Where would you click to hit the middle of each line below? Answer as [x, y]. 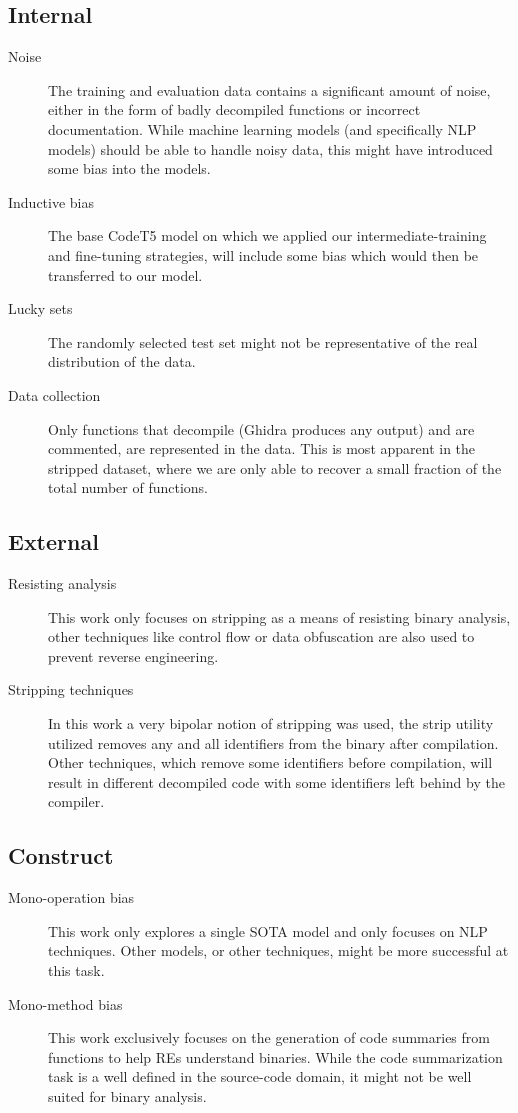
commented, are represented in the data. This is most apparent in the [262, 448]
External [53, 541]
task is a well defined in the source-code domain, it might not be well [260, 1076]
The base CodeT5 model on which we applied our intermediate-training [267, 235]
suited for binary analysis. [127, 1095]
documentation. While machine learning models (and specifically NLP [262, 128]
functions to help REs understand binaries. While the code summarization [275, 1056]
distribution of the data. [122, 361]
